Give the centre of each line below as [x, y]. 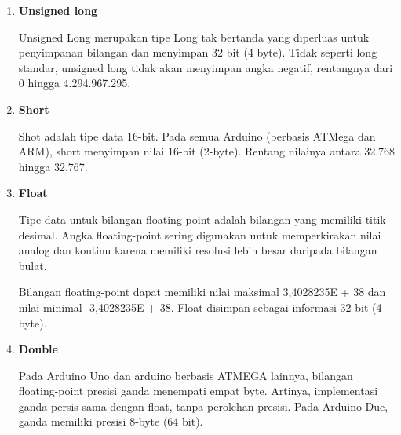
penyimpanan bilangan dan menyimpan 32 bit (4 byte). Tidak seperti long [198, 52]
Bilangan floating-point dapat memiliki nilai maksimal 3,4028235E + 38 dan [202, 292]
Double [38, 349]
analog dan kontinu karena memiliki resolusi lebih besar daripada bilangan [198, 250]
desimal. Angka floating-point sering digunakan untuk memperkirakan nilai [200, 234]
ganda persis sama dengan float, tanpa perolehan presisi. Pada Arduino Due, [203, 406]
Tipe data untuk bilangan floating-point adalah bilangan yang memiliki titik [202, 219]
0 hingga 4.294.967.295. [75, 83]
